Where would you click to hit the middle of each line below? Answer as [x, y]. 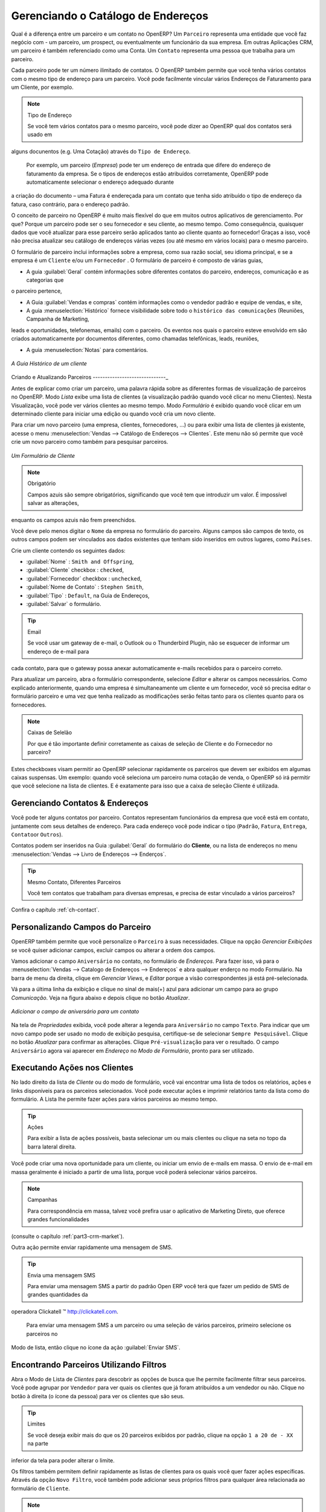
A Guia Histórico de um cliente [49, 363]
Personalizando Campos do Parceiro [81, 927]
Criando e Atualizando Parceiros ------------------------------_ [90, 377]
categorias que [45, 280]
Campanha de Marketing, [58, 319]
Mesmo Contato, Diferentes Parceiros [74, 882]
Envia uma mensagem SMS [62, 1275]
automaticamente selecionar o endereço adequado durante [100, 182]
